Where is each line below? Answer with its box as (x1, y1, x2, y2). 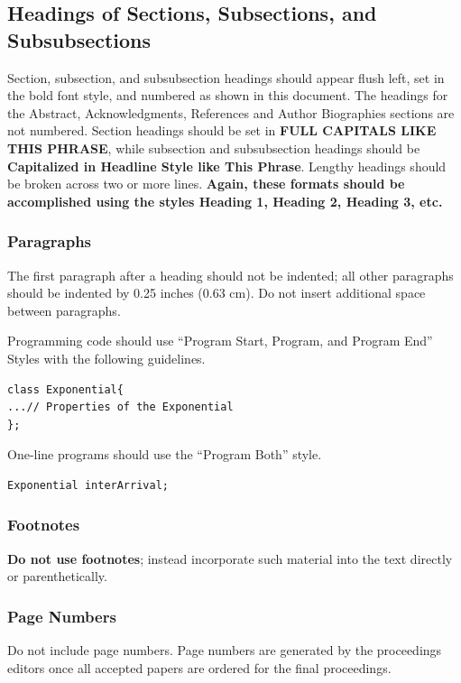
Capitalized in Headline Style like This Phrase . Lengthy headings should (7, 156, 447, 175)
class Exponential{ (7, 383, 124, 396)
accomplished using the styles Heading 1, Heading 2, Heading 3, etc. (7, 191, 443, 210)
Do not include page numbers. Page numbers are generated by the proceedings (7, 641, 442, 660)
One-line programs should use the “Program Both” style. (7, 445, 322, 464)
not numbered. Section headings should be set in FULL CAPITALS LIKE (7, 121, 437, 140)
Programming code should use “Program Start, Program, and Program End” (7, 331, 433, 350)
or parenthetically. (7, 567, 107, 586)
